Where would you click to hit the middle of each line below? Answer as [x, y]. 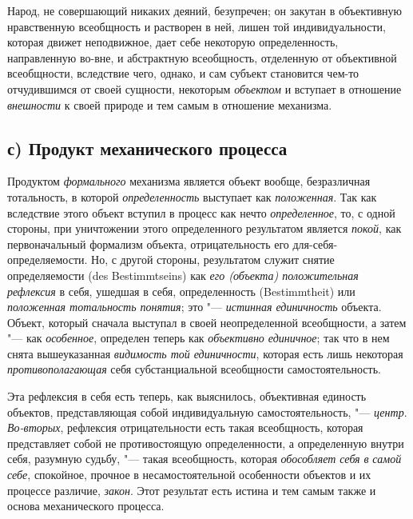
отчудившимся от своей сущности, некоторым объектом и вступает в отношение [205, 88]
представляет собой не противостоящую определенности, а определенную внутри [206, 443]
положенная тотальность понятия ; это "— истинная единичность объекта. [195, 307]
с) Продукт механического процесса [147, 148]
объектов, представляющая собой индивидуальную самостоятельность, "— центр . [207, 411]
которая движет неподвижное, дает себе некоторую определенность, [173, 42]
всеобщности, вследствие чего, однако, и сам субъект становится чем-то [183, 73]
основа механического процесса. [86, 506]
